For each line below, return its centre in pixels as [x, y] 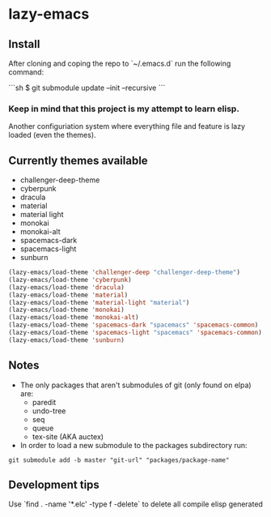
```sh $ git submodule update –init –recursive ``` [87, 88]
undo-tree [49, 411]
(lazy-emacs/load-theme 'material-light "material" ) [99, 302]
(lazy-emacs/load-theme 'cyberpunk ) [70, 280]
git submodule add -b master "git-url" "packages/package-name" [119, 460]
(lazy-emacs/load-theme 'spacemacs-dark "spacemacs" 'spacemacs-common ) [133, 325]
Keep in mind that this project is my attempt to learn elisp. [124, 109]
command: [26, 72]
